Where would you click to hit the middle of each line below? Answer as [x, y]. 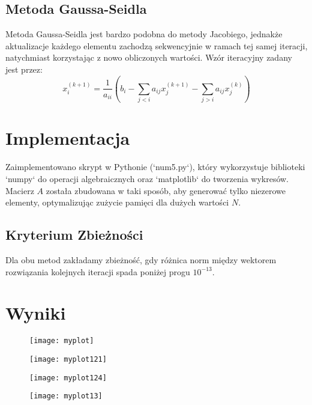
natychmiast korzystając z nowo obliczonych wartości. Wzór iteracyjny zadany [149, 57]
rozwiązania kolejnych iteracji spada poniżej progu [98, 271]
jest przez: [24, 69]
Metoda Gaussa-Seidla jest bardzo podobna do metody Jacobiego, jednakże [144, 34]
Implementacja [68, 138]
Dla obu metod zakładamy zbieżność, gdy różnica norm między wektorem [141, 260]
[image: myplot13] [66, 396]
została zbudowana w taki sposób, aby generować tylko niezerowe [166, 190]
